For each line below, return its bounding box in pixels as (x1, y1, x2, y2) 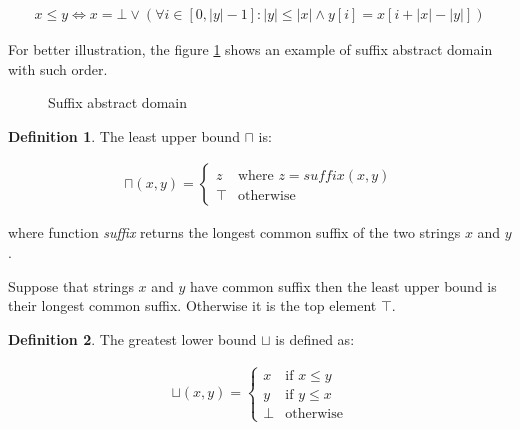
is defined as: (275, 328, 355, 349)
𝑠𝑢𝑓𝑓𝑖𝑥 (303, 169, 345, 184)
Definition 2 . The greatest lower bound (8, 328, 257, 349)
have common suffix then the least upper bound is (190, 275, 497, 296)
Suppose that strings (8, 275, 134, 296)
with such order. (8, 58, 108, 79)
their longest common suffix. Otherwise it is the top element (8, 295, 377, 316)
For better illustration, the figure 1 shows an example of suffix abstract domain (8, 39, 493, 60)
